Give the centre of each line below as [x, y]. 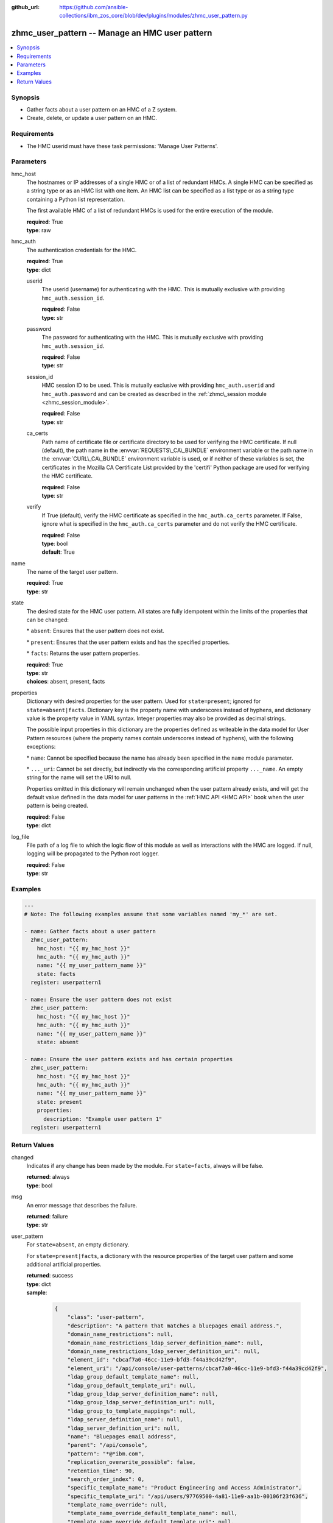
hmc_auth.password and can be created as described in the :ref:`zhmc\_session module [154, 394]
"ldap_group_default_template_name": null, [133, 1377]
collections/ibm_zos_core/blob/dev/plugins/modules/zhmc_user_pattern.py [153, 16]
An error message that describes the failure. [82, 1205]
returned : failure [47, 1216]
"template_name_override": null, [117, 1505]
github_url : [25, 7]
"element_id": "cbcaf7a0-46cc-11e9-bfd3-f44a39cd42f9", [152, 1360]
